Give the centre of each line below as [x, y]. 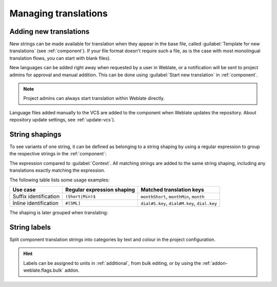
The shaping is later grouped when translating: [59, 213]
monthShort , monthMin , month [173, 196]
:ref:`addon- [215, 263]
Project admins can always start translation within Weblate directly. [94, 98]
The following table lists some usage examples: [60, 180]
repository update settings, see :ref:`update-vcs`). [62, 120]
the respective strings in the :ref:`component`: [58, 154]
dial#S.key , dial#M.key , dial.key [179, 203]
